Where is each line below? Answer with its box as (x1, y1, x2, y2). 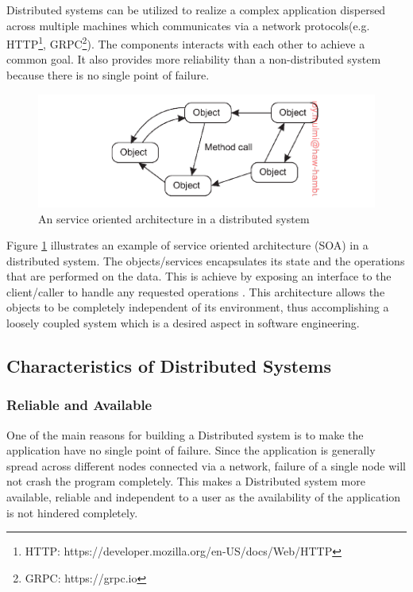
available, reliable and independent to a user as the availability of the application (6, 489, 401, 505)
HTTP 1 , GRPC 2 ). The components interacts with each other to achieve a (6, 33, 365, 52)
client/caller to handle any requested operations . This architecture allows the (6, 283, 385, 300)
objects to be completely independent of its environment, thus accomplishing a (6, 299, 389, 315)
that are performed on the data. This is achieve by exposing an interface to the (6, 268, 392, 284)
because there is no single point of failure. (6, 67, 210, 83)
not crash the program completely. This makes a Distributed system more (6, 473, 365, 489)
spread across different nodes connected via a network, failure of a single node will (6, 457, 407, 474)
